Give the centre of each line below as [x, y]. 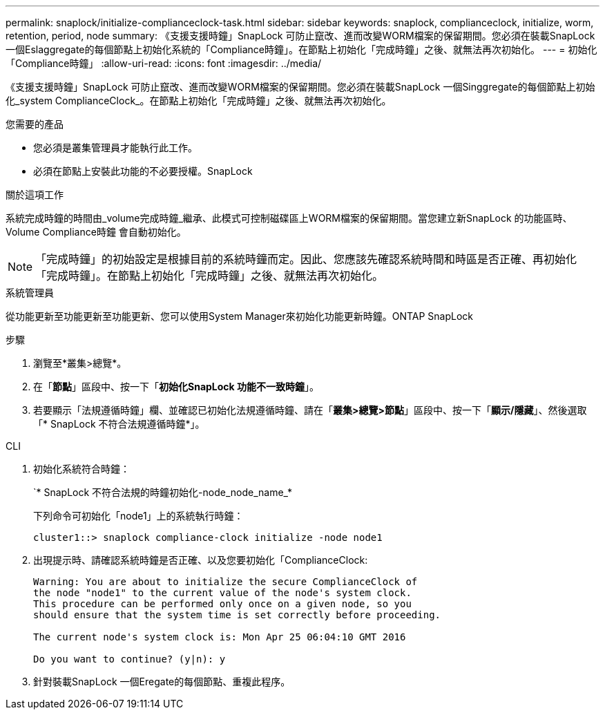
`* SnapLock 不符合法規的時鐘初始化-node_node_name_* [163, 492]
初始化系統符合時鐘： [81, 469]
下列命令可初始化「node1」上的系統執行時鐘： [138, 516]
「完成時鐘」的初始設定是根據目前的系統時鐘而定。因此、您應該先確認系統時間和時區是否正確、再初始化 [306, 259]
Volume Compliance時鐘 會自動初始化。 [96, 232]
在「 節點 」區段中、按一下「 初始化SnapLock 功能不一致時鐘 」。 [176, 387]
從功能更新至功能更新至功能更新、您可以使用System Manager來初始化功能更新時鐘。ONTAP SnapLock [240, 316]
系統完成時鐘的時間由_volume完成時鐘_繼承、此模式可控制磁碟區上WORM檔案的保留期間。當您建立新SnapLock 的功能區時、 [289, 218]
